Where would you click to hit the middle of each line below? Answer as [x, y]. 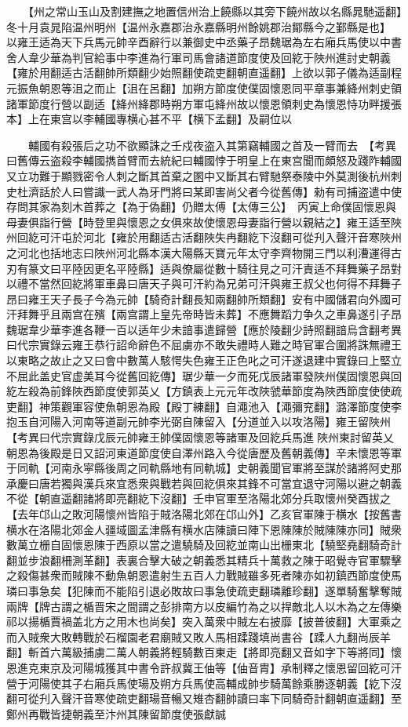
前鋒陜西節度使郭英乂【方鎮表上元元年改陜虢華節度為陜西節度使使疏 [226, 391]
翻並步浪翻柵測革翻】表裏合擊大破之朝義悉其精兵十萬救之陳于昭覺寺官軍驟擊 [204, 560]
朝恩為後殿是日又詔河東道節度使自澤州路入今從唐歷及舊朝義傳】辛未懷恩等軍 [204, 452]
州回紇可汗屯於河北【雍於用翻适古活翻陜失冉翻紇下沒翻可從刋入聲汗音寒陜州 [204, 237]
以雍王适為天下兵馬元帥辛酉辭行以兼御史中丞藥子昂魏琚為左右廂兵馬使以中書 [204, 42]
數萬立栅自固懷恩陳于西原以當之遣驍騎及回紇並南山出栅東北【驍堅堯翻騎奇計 [204, 545]
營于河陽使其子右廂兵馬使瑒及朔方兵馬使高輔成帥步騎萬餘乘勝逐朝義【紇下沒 [204, 683]
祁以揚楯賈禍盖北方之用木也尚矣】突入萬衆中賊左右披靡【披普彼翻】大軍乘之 [204, 622]
